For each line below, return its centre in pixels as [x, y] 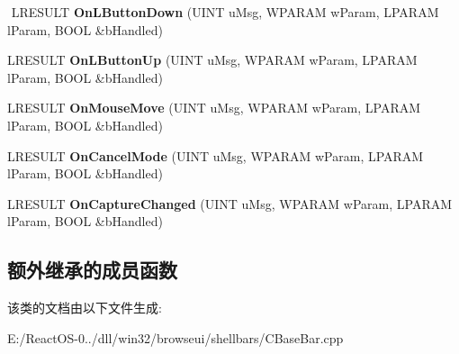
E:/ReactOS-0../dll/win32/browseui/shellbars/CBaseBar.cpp [175, 337]
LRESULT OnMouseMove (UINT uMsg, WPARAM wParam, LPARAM [214, 108]
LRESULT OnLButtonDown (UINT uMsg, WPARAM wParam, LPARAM [225, 12]
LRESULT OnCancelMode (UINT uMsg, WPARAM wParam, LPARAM [216, 155]
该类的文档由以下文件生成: [85, 308]
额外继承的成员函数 [92, 270]
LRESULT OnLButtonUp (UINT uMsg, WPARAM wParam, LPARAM [212, 60]
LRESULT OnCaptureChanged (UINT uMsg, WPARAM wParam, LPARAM [230, 203]
